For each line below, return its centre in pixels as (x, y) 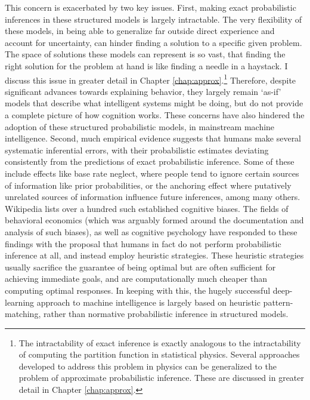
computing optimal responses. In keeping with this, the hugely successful (138, 290)
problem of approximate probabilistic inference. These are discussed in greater (162, 378)
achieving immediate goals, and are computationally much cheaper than (136, 279)
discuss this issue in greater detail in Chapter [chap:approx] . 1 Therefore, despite (151, 79)
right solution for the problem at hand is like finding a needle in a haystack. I (146, 65)
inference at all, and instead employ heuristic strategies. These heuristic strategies (154, 255)
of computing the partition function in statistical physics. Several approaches (159, 354)
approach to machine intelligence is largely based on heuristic (148, 302)
